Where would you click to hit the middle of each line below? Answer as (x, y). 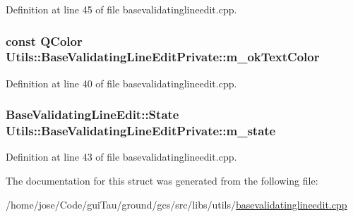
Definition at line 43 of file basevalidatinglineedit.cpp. (121, 157)
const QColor (44, 41)
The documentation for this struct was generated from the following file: (162, 181)
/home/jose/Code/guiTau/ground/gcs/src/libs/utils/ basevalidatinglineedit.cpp (176, 204)
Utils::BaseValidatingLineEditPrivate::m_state (141, 131)
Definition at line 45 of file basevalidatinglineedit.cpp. (121, 9)
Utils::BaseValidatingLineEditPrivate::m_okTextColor (163, 57)
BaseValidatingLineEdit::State (92, 114)
